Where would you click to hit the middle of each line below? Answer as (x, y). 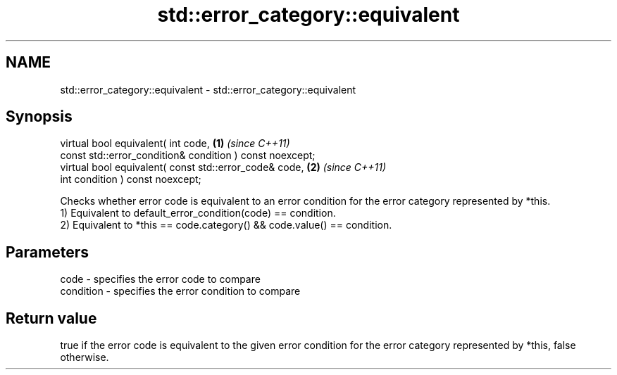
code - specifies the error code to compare (160, 279)
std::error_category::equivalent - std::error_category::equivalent (208, 89)
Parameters (47, 252)
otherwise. (85, 357)
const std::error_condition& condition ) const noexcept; (188, 155)
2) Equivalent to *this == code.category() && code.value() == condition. (226, 225)
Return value (51, 318)
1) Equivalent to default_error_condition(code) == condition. (198, 213)
